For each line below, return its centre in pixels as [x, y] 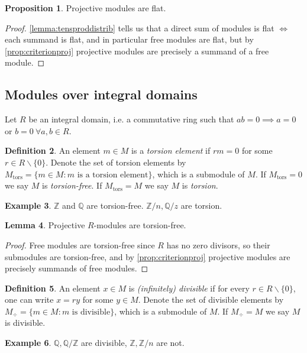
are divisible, [104, 343]
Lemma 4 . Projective [45, 225]
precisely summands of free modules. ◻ [77, 268]
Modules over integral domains [101, 94]
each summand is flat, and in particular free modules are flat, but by [129, 39]
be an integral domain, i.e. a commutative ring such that [131, 119]
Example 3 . [28, 205]
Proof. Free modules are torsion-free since [80, 244]
